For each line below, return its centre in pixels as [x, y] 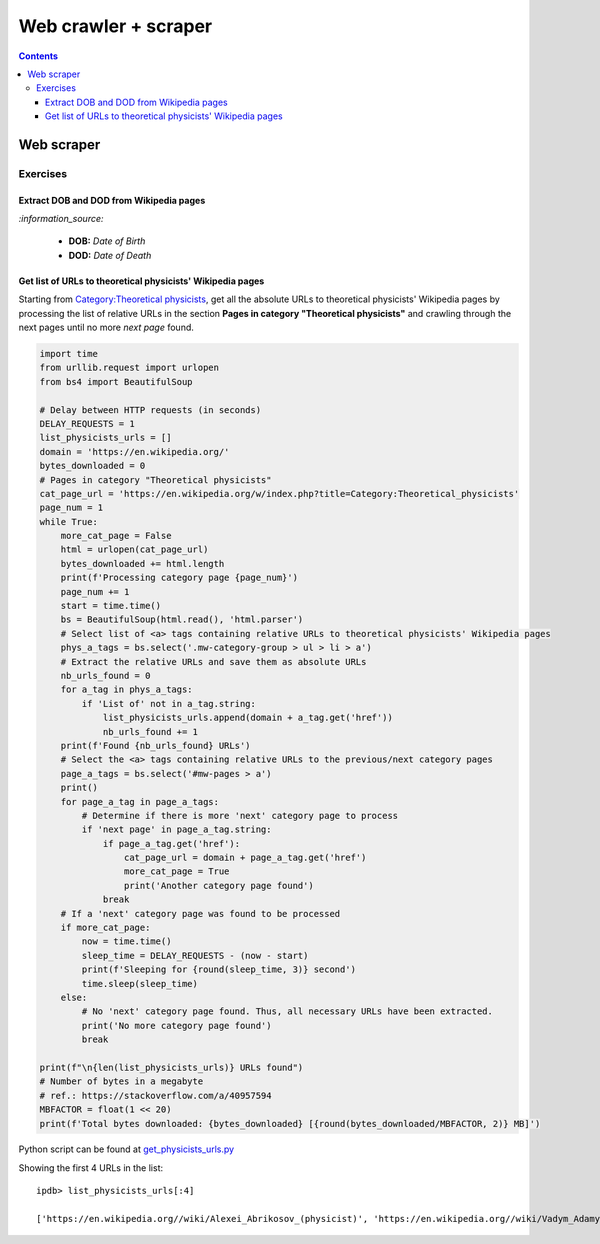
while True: [69, 521]
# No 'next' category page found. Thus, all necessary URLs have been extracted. [287, 1011]
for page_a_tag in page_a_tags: [140, 801]
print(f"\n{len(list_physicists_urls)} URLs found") [171, 1067]
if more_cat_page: [105, 928]
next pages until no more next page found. [106, 327]
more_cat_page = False [116, 536]
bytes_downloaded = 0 [92, 466]
